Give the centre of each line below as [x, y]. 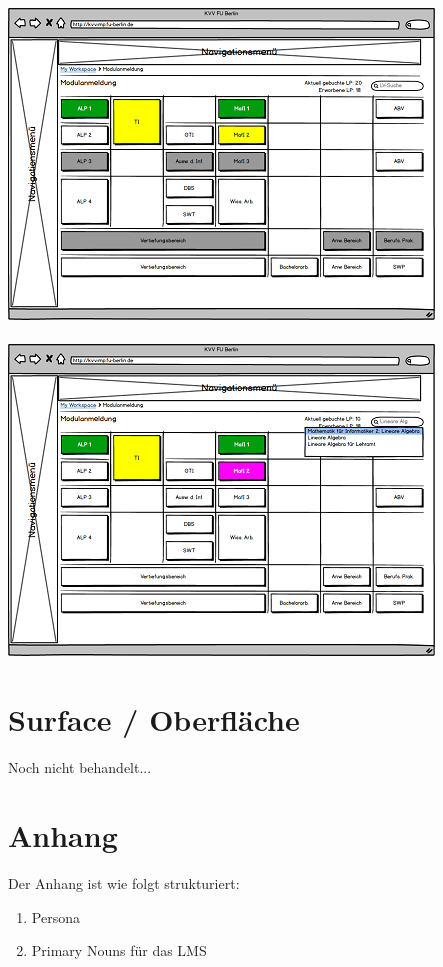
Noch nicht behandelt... [80, 766]
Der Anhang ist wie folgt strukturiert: [124, 883]
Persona [55, 916]
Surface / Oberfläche [154, 718]
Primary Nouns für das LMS [119, 950]
